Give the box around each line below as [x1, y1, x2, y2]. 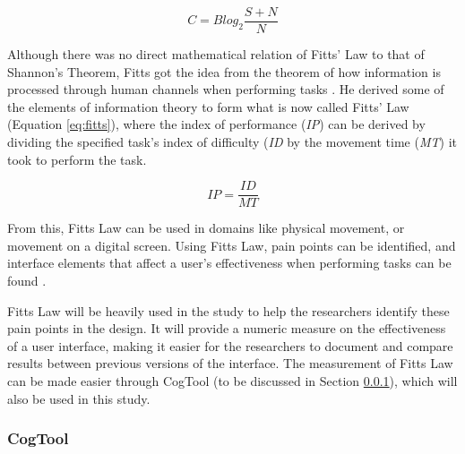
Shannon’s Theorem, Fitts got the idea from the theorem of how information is [7, 62, 441, 81]
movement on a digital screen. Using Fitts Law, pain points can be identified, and [7, 236, 456, 254]
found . [7, 271, 47, 290]
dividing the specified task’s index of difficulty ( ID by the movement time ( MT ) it [7, 133, 457, 151]
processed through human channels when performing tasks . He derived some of [7, 80, 444, 99]
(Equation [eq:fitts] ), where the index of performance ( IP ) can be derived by [7, 115, 426, 133]
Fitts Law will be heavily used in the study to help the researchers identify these [7, 301, 450, 320]
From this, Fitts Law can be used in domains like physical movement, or [7, 218, 405, 237]
